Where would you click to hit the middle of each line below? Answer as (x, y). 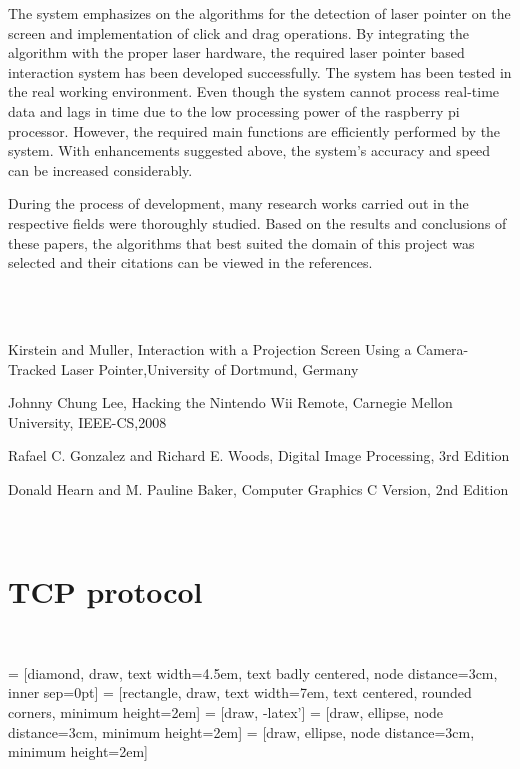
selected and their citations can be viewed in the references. (190, 262)
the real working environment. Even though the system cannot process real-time (254, 91)
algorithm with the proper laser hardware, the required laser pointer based (236, 52)
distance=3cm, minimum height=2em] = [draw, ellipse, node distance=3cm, (241, 731)
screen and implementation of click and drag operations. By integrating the (238, 32)
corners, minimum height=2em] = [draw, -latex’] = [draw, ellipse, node (226, 711)
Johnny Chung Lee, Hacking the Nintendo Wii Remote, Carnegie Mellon (230, 402)
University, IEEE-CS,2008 (87, 421)
